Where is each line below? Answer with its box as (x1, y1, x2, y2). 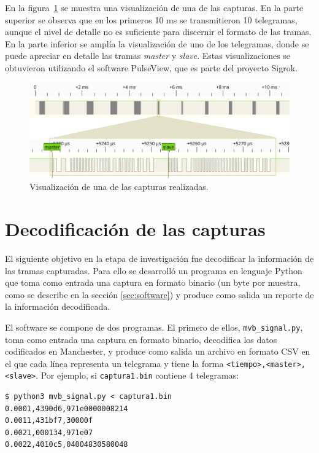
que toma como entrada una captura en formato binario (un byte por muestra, (5, 276, 301, 289)
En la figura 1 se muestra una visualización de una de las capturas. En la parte (5, 1, 304, 14)
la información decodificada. (5, 300, 110, 313)
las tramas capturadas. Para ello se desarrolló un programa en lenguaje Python (5, 264, 302, 277)
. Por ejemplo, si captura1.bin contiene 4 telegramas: (36, 369, 239, 382)
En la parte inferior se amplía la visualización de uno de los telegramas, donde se (5, 37, 309, 50)
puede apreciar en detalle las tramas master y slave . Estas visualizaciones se (5, 49, 291, 62)
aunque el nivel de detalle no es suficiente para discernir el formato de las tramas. (5, 25, 312, 38)
